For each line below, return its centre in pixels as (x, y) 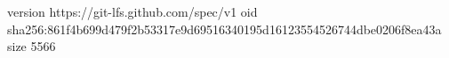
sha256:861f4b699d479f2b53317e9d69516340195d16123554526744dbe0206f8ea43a (224, 29)
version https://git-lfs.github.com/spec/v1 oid (132, 11)
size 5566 (32, 46)
